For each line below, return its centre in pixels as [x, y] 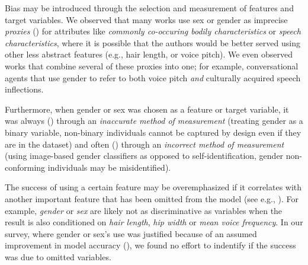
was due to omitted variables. [58, 256]
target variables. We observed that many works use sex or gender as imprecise [146, 19]
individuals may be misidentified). [109, 167]
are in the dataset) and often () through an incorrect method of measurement [145, 144]
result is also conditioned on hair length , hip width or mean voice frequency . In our [154, 222]
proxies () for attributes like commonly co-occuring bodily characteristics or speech [153, 31]
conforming [25, 167]
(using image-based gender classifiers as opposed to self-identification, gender [144, 156]
